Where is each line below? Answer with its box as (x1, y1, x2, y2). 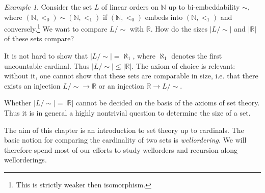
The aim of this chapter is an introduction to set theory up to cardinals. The (4, 124, 244, 135)
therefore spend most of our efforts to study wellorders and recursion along (4, 144, 238, 155)
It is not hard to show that (4, 50, 88, 61)
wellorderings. (4, 154, 47, 165)
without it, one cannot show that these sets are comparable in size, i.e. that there (4, 70, 258, 81)
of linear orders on (101, 2, 158, 12)
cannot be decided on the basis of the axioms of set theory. (75, 97, 260, 108)
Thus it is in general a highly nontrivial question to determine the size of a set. (4, 107, 251, 118)
